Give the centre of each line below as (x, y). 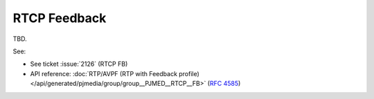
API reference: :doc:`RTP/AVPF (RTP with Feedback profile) (115, 73)
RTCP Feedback (60, 18)
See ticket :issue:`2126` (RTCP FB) (79, 64)
